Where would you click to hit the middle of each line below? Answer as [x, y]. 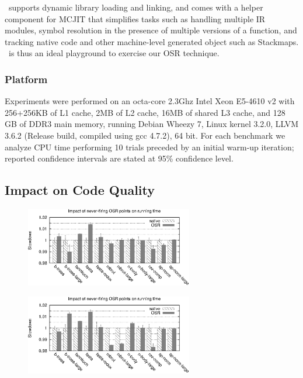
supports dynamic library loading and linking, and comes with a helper [136, 7]
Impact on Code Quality [80, 190]
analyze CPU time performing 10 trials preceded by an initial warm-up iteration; [149, 147]
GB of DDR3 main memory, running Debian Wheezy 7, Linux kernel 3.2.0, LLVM [152, 124]
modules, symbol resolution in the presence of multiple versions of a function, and [151, 30]
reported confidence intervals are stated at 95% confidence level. [119, 158]
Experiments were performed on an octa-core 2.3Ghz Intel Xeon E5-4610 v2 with [150, 101]
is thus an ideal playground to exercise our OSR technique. [114, 53]
